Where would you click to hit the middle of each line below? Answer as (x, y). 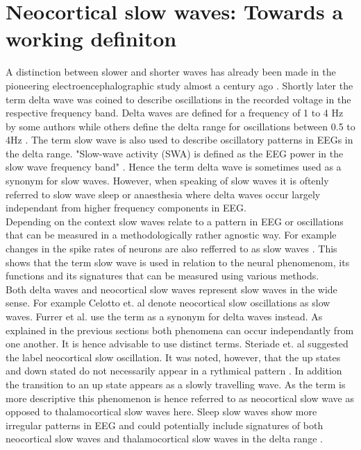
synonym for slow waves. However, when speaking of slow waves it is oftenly (167, 181)
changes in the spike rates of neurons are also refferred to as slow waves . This (171, 249)
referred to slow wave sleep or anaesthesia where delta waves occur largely (163, 194)
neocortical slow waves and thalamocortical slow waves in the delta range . (164, 439)
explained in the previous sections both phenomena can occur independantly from (180, 330)
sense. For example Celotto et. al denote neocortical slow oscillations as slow (168, 303)
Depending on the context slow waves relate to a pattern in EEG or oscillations (175, 221)
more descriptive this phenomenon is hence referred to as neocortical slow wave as (180, 398)
